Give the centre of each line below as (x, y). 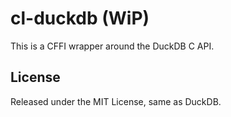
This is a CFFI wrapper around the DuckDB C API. (112, 46)
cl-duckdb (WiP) (80, 18)
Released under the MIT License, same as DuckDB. (116, 101)
